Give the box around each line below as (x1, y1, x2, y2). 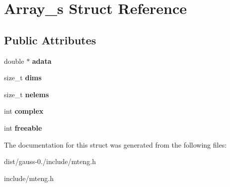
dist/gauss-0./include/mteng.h (4, 156, 96, 167)
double (4, 55, 24, 66)
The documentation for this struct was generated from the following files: (4, 139, 227, 150)
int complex (4, 106, 44, 116)
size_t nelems (4, 89, 49, 99)
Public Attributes (4, 32, 96, 47)
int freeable (4, 122, 42, 133)
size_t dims (4, 72, 42, 83)
